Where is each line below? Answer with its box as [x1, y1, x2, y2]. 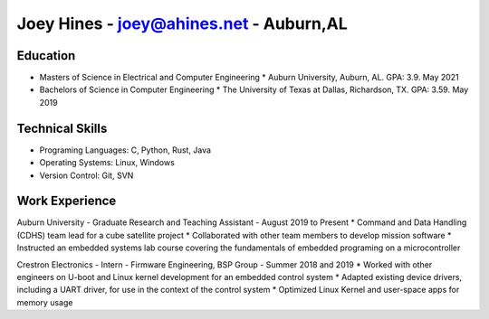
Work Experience [16, 193, 117, 209]
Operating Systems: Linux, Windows [39, 157, 176, 168]
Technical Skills [16, 120, 108, 136]
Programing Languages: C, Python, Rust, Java [39, 145, 212, 155]
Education [16, 48, 76, 63]
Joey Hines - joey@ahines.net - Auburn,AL [16, 14, 348, 33]
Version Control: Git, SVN [39, 170, 134, 181]
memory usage [16, 296, 73, 307]
